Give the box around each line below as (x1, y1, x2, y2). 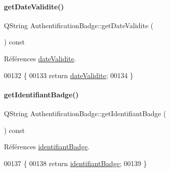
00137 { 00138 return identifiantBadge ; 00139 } (4, 158, 147, 168)
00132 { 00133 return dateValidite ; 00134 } (4, 70, 133, 80)
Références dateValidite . (4, 53, 76, 63)
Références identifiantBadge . (4, 141, 90, 152)
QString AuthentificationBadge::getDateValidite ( (4, 20, 154, 30)
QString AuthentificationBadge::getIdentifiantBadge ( (4, 108, 166, 118)
